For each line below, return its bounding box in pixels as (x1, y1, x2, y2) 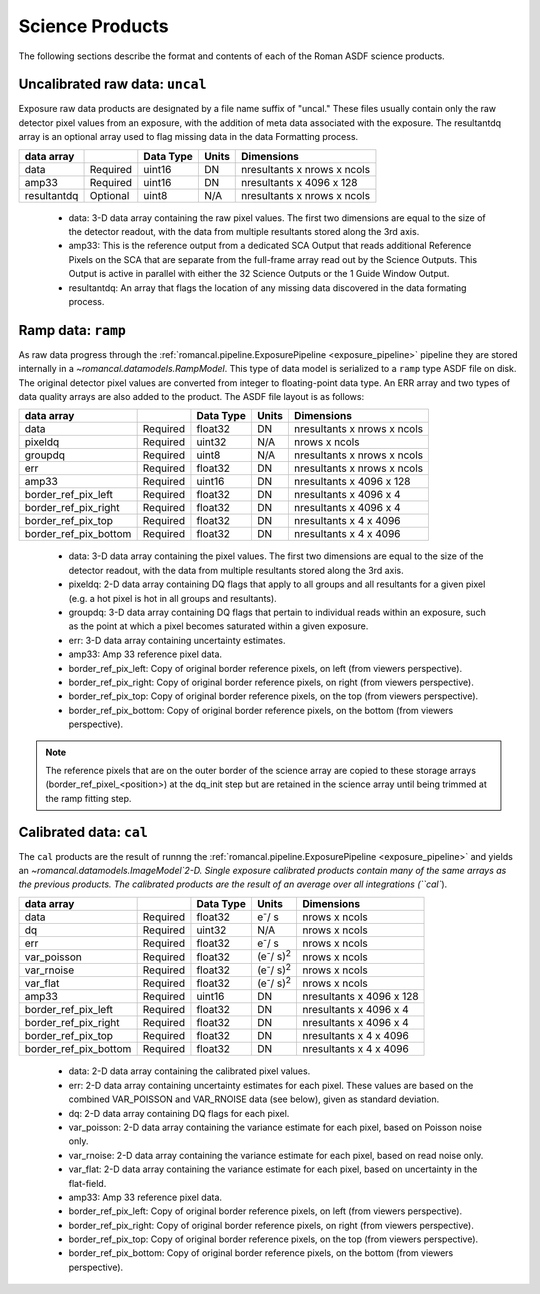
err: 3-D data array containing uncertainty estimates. (68, 634, 286, 646)
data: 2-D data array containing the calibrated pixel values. (68, 1065, 311, 1077)
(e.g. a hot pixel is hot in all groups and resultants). (68, 592, 277, 604)
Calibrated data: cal (18, 823, 149, 840)
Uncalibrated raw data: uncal (18, 76, 207, 93)
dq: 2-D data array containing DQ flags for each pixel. (68, 1107, 290, 1119)
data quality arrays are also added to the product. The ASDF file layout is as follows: (18, 391, 365, 403)
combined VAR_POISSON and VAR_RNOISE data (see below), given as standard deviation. (68, 1093, 440, 1105)
